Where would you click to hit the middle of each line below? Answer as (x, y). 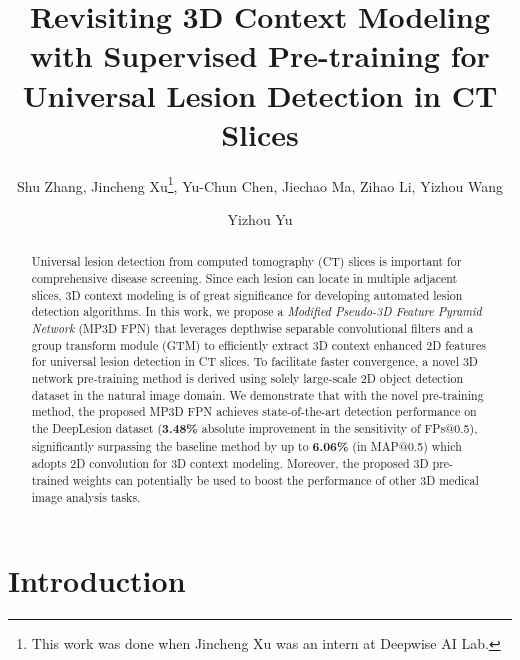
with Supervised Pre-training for (260, 55)
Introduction (97, 580)
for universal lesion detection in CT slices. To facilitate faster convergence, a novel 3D (254, 361)
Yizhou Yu (260, 218)
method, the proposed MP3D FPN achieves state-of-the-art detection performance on (254, 411)
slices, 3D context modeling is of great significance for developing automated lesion (247, 294)
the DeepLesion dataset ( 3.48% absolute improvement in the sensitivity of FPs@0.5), (254, 428)
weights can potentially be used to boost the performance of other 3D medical (275, 479)
